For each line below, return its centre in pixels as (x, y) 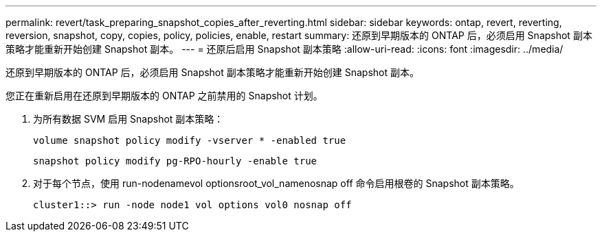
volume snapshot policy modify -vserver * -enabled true (190, 140)
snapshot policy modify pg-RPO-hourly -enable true (175, 161)
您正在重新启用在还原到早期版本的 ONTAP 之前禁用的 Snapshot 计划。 (164, 96)
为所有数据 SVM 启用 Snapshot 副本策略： (129, 119)
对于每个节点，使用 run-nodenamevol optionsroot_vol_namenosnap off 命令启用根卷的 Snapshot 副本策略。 (276, 183)
